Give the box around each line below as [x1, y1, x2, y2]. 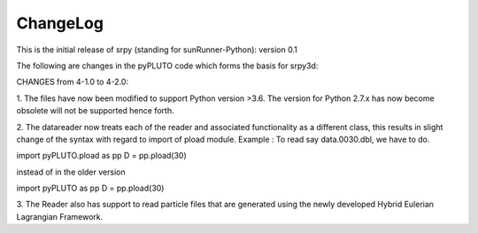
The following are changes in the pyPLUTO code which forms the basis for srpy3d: [16, 60, 319, 71]
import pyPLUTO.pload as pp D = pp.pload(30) [16, 151, 188, 161]
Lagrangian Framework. [16, 211, 104, 221]
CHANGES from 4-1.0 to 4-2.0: [16, 76, 128, 88]
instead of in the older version [16, 167, 126, 177]
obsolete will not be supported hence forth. [16, 105, 174, 116]
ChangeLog [16, 13, 104, 33]
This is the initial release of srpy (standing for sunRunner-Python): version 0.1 [16, 44, 298, 55]
